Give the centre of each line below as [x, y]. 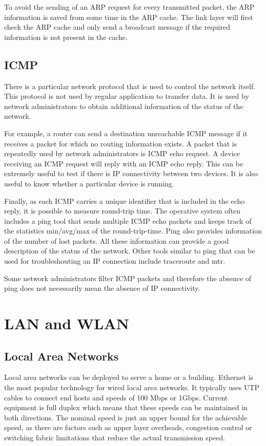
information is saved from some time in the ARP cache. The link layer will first [129, 17]
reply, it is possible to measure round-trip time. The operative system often [122, 211]
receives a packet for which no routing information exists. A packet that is [121, 143]
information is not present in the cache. [66, 37]
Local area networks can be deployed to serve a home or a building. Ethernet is [129, 377]
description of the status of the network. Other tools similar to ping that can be [130, 251]
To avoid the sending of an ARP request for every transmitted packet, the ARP [129, 7]
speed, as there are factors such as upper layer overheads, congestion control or [128, 427]
